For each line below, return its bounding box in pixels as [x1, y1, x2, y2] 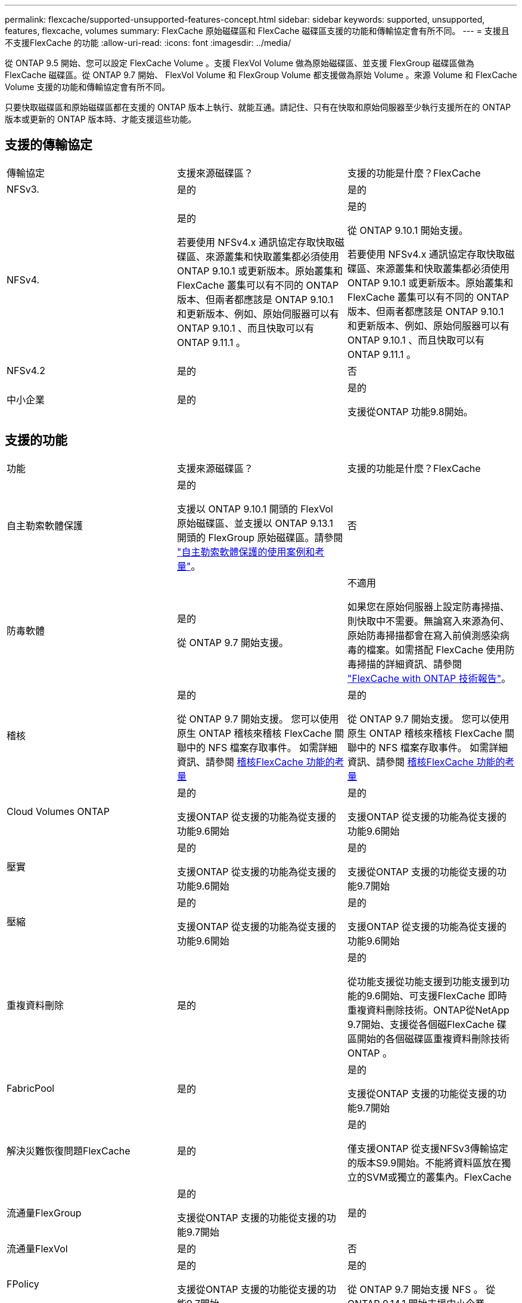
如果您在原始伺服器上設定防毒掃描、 [347, 600, 509, 613]
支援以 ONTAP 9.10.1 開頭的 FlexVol [176, 502, 333, 515]
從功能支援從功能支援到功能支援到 [347, 975, 500, 987]
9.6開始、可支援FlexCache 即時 [366, 989, 507, 1002]
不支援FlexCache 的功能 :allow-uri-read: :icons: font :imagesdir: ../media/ [5, 38, 291, 48]
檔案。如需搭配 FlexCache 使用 [366, 643, 505, 656]
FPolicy [7, 1277, 39, 1290]
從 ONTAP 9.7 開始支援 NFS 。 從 [347, 1283, 496, 1295]
